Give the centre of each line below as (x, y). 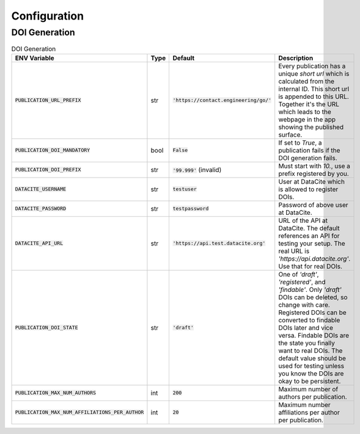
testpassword (191, 208)
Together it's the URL (309, 104)
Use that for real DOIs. (310, 266)
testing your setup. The (312, 243)
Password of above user (313, 204)
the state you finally (307, 343)
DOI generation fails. (308, 157)
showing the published (311, 127)
